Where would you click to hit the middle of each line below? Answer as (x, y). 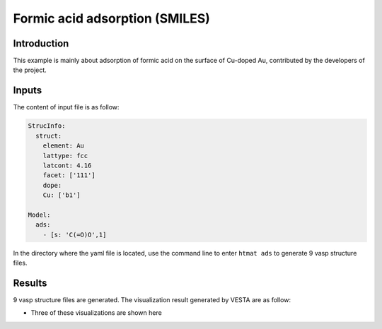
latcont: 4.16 (67, 165)
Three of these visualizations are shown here (96, 313)
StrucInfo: (47, 126)
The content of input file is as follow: (66, 107)
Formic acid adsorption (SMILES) (111, 18)
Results (30, 283)
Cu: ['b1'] (62, 195)
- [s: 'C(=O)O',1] (75, 234)
